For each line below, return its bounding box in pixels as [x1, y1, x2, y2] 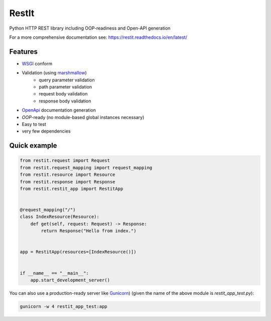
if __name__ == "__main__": [20, 270, 89, 276]
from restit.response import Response [20, 179, 115, 184]
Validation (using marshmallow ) [22, 70, 87, 76]
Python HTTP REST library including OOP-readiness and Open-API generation [9, 25, 171, 31]
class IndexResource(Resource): [20, 214, 100, 220]
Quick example [9, 141, 57, 150]
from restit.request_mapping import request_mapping [20, 165, 153, 170]
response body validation [39, 98, 91, 104]
